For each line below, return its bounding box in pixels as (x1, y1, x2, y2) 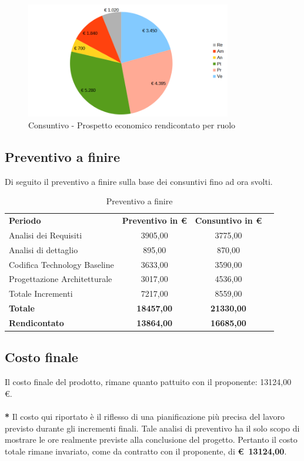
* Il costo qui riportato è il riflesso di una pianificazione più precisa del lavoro (5, 410, 285, 423)
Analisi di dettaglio (9, 243, 78, 256)
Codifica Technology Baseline (9, 258, 114, 270)
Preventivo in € (122, 214, 187, 227)
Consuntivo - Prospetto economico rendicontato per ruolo (28, 118, 236, 131)
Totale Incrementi (9, 287, 73, 300)
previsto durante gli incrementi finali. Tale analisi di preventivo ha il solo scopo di (5, 422, 300, 434)
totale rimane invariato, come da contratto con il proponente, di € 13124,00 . (5, 445, 287, 457)
